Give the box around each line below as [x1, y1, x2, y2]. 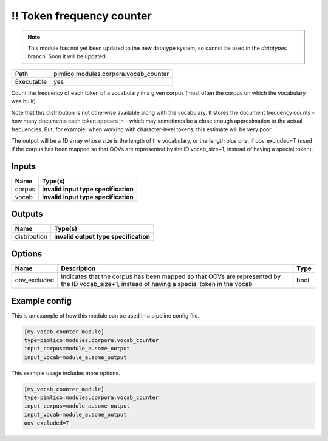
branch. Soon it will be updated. [27, 53, 108, 60]
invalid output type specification [54, 233, 150, 241]
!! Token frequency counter [11, 9, 152, 22]
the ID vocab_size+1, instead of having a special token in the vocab [61, 280, 253, 288]
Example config [11, 296, 72, 306]
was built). [11, 98, 38, 105]
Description [61, 264, 96, 273]
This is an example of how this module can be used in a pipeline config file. [11, 312, 200, 319]
